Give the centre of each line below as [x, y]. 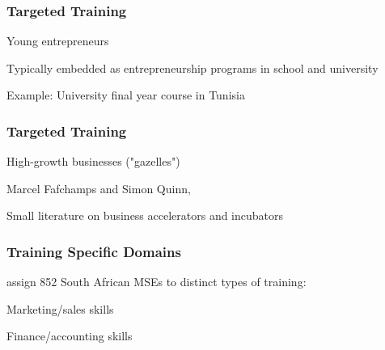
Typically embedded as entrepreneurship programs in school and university [192, 67]
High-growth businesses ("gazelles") [93, 161]
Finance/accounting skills [70, 336]
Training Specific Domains [94, 251]
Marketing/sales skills [60, 308]
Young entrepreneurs [58, 41]
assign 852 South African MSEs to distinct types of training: [157, 282]
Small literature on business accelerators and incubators [145, 215]
